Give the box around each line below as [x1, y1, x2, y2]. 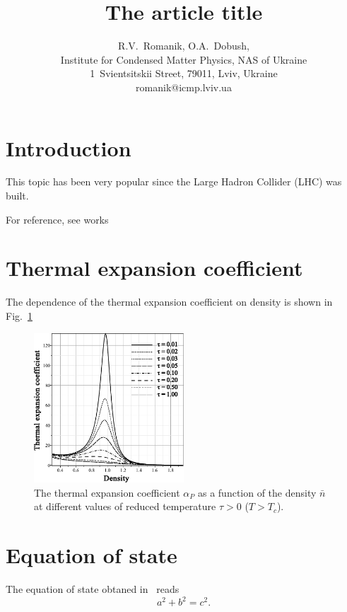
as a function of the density [197, 485, 317, 500]
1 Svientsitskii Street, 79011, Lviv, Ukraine [90, 66, 278, 81]
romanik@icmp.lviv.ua [136, 79, 232, 94]
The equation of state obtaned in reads [6, 582, 180, 596]
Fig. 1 [6, 308, 33, 323]
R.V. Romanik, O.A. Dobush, [118, 38, 249, 53]
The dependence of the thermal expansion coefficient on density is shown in [6, 294, 333, 309]
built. [6, 188, 29, 203]
